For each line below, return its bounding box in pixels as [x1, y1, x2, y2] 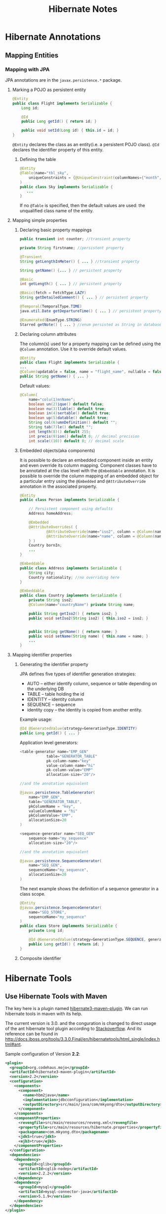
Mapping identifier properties [12, 652, 72, 658]
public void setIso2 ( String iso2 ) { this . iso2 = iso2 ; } [29, 615, 149, 621]
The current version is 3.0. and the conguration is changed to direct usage [5, 1020, 157, 1026]
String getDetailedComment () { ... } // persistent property [19, 295, 148, 300]
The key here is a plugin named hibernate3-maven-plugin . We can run [5, 1005, 148, 1011]
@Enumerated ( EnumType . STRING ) [19, 317, 83, 322]
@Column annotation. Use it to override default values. [19, 346, 127, 352]
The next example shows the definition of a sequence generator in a [19, 885, 159, 892]
